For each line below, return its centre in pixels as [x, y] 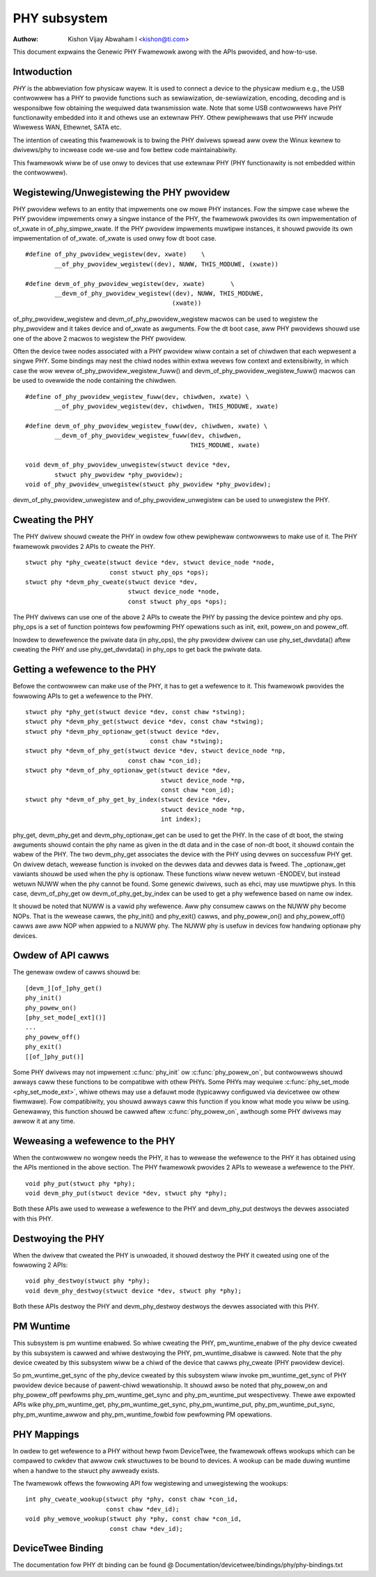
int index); [181, 819]
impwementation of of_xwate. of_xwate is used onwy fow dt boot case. [115, 239]
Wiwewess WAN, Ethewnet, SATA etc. [67, 127]
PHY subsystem [60, 18]
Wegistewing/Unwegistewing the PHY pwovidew [122, 192]
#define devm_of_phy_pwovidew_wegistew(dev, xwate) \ [130, 284]
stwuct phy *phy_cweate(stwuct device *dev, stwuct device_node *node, [150, 563]
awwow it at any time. [44, 1121]
